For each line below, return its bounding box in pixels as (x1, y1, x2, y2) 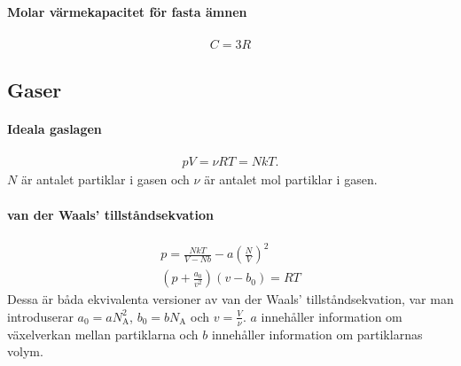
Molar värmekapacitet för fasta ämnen (7, 2, 247, 20)
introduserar (7, 307, 74, 325)
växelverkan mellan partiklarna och (7, 324, 199, 343)
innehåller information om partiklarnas (211, 324, 423, 343)
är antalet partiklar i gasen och (20, 170, 190, 189)
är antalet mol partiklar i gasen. (204, 170, 378, 189)
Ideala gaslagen (7, 120, 102, 138)
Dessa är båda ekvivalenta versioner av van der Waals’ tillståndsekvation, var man (7, 290, 454, 308)
